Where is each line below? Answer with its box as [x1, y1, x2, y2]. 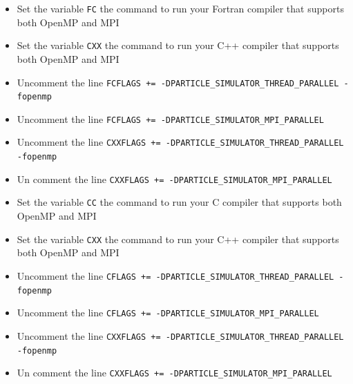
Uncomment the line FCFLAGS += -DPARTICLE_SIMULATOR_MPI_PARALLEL [17, 111, 324, 126]
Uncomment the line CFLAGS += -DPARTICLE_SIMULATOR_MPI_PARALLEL [17, 305, 319, 320]
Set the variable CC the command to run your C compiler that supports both [17, 195, 342, 209]
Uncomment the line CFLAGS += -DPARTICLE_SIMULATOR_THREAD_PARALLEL [17, 268, 334, 282]
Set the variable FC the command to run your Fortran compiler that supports [17, 1, 344, 15]
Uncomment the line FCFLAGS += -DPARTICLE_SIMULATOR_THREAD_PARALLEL [17, 75, 339, 89]
